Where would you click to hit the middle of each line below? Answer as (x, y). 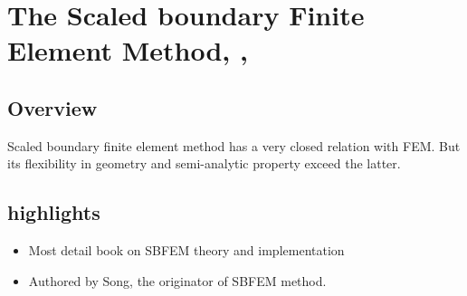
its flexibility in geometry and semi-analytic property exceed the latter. (204, 163)
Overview (52, 107)
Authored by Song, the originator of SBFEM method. (177, 280)
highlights (54, 212)
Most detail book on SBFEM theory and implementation (186, 250)
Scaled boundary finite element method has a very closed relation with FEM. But (234, 145)
